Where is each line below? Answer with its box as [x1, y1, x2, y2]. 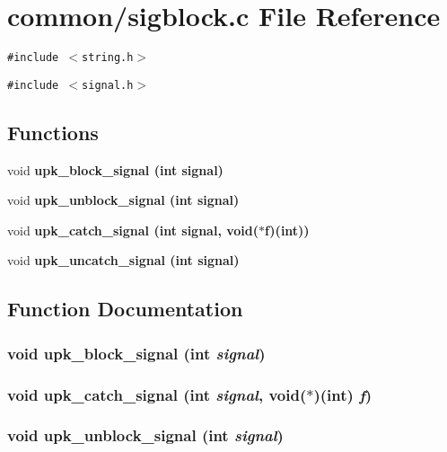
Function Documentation [7, 295, 243, 323]
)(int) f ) [313, 383, 372, 405]
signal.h [82, 78, 134, 92]
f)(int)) [265, 220, 310, 239]
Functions [7, 118, 99, 146]
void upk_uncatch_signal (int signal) [7, 251, 240, 270]
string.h [82, 51, 134, 65]
